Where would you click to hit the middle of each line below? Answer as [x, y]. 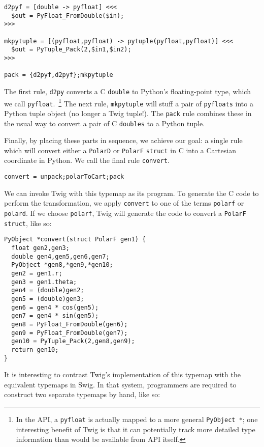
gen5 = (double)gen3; [48, 299]
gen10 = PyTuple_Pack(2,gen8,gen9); [73, 341]
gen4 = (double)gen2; [48, 290]
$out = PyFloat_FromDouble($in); [68, 16]
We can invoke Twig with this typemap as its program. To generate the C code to [131, 193]
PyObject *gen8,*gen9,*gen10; [62, 265]
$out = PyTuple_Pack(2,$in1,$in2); [71, 50]
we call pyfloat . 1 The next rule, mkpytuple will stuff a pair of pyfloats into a [129, 102]
